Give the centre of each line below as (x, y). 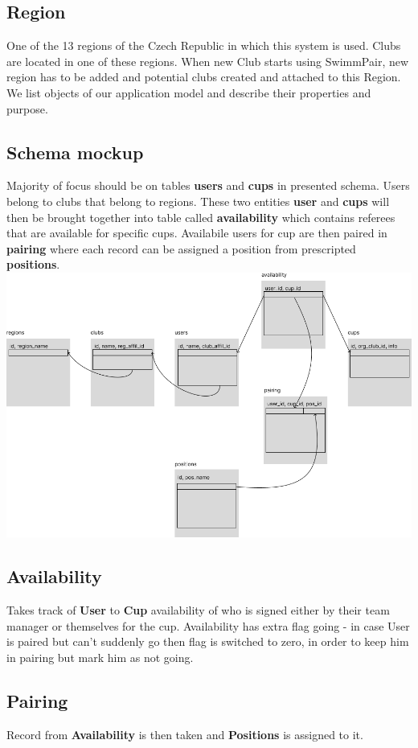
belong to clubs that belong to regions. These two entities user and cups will (198, 201)
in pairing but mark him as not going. (100, 657)
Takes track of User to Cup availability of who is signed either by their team (198, 610)
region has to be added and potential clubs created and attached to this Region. (204, 77)
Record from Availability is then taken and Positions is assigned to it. (185, 734)
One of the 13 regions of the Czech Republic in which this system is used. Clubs (204, 45)
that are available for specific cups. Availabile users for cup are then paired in (197, 233)
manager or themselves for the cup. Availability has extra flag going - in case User (208, 625)
